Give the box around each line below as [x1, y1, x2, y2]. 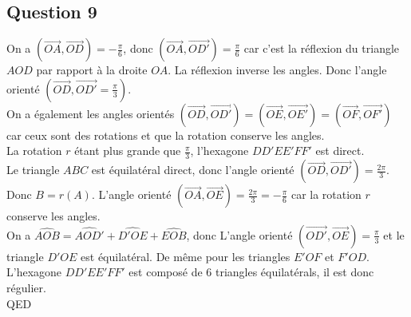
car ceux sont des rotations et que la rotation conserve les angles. [6, 126, 325, 143]
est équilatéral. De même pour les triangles [81, 248, 290, 264]
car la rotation [290, 186, 362, 203]
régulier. [6, 279, 46, 295]
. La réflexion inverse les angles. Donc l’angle [168, 61, 387, 78]
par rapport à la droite [36, 61, 148, 78]
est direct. [315, 142, 365, 159]
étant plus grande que [74, 142, 181, 159]
